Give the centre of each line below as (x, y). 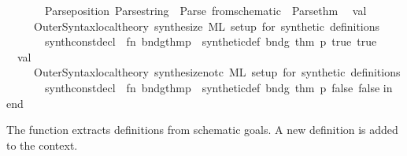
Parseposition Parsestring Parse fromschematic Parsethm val (205, 10)
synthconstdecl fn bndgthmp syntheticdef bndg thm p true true (211, 41)
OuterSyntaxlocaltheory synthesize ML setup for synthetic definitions (207, 26)
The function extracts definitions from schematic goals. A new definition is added (202, 130)
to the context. (42, 145)
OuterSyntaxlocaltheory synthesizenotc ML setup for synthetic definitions (217, 72)
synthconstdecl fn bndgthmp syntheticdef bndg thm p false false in (218, 87)
